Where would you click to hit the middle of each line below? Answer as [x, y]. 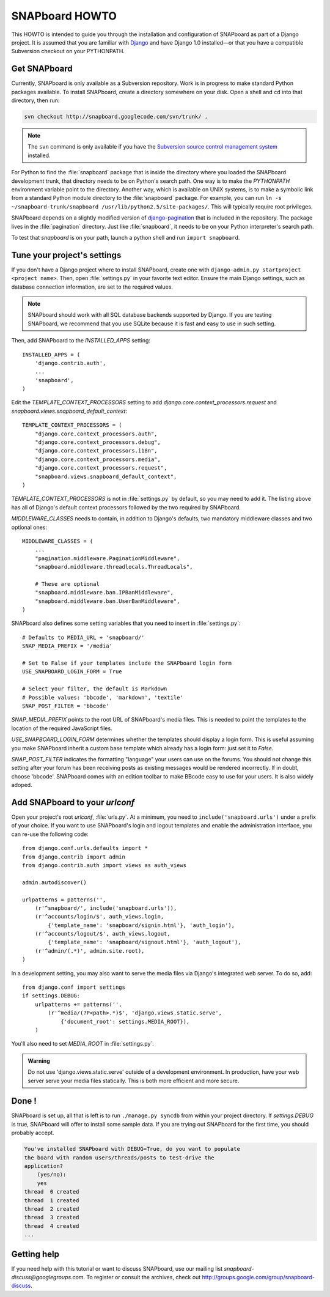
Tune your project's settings [66, 255]
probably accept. [33, 1133]
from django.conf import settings [74, 987]
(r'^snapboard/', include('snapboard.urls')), [106, 908]
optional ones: [29, 527]
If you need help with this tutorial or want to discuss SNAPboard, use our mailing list [117, 1268]
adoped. [22, 785]
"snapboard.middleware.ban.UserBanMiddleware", [107, 601]
